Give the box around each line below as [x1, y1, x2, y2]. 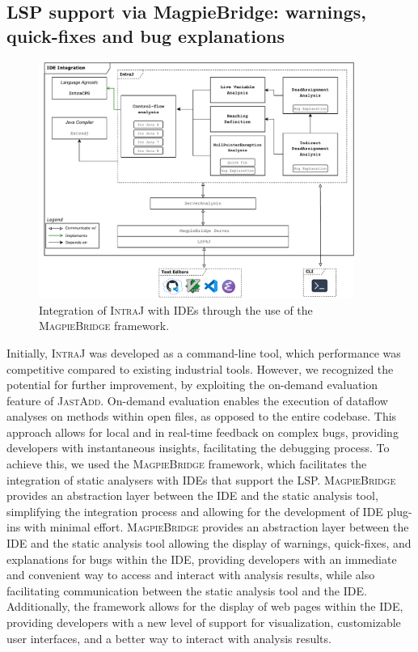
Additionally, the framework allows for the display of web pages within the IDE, [6, 598, 403, 615]
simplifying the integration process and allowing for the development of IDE [6, 502, 383, 519]
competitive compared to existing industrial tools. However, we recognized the [6, 360, 394, 377]
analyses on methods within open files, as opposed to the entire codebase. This [6, 408, 397, 425]
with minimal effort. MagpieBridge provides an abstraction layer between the [23, 519, 409, 536]
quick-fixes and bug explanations [6, 23, 285, 48]
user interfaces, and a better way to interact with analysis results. [6, 629, 331, 646]
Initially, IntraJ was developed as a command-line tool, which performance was [6, 344, 401, 361]
